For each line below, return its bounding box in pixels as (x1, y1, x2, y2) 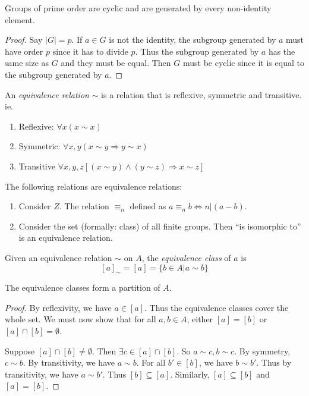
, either (187, 313, 213, 325)
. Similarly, (170, 367, 210, 380)
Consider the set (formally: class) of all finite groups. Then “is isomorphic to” (18, 219, 301, 232)
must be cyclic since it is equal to (182, 56, 304, 69)
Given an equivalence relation (5, 251, 112, 263)
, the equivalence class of (141, 251, 231, 263)
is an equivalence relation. (18, 231, 113, 244)
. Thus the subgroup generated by (135, 45, 259, 57)
